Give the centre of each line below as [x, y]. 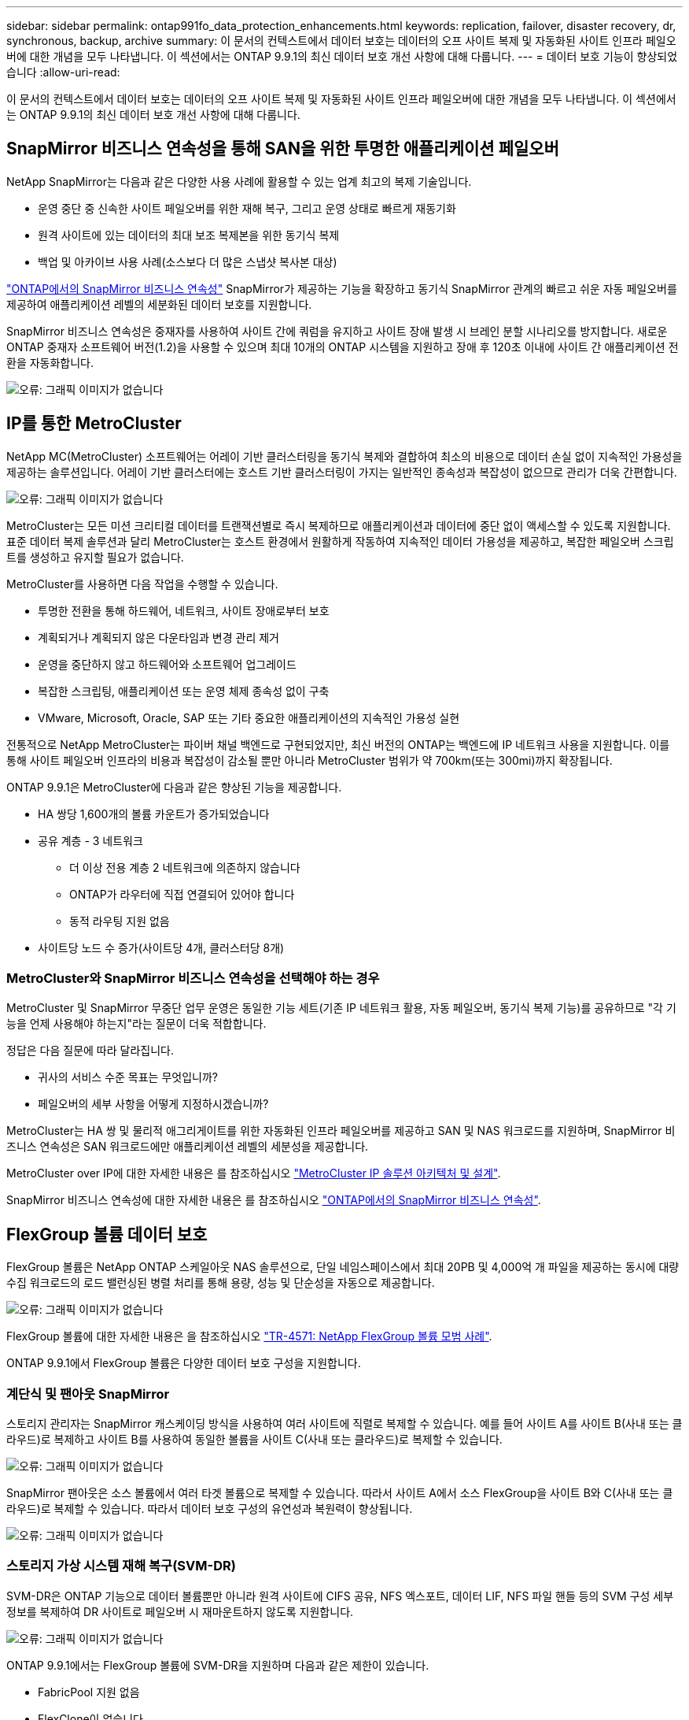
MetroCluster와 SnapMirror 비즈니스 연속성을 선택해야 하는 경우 [193, 979]
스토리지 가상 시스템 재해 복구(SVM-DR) [121, 1566]
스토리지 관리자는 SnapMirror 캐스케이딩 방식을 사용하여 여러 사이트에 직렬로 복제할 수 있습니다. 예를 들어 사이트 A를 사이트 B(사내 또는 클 [344, 1424]
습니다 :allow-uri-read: [63, 72]
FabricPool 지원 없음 [89, 1692]
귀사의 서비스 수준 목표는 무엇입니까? [128, 1077]
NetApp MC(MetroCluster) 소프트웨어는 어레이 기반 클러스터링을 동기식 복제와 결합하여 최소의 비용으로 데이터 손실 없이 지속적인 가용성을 [344, 456]
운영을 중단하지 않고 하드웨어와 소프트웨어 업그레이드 [167, 664]
